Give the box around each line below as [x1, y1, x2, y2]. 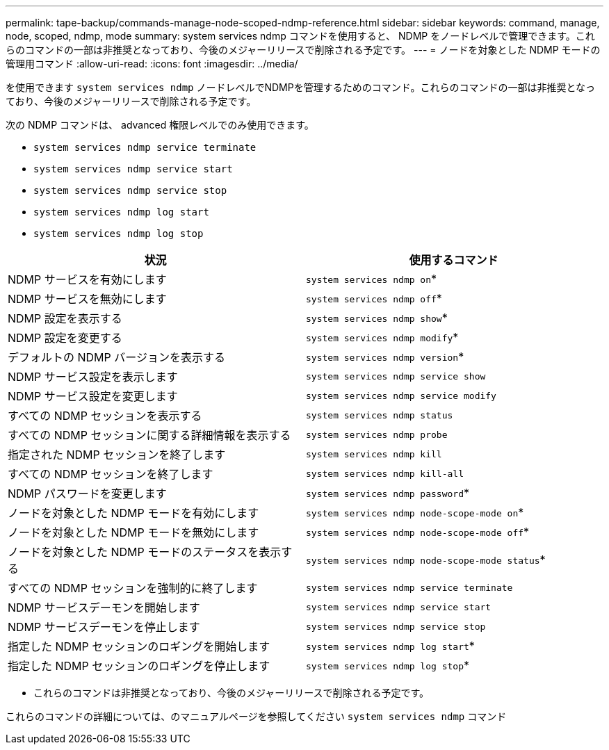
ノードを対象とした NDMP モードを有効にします [8, 506, 259, 520]
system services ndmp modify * [306, 330, 459, 344]
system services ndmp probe [306, 429, 448, 440]
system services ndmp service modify [306, 390, 496, 401]
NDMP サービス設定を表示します [8, 370, 178, 384]
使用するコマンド [409, 253, 498, 267]
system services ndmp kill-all [306, 468, 464, 479]
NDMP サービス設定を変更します [8, 389, 178, 403]
